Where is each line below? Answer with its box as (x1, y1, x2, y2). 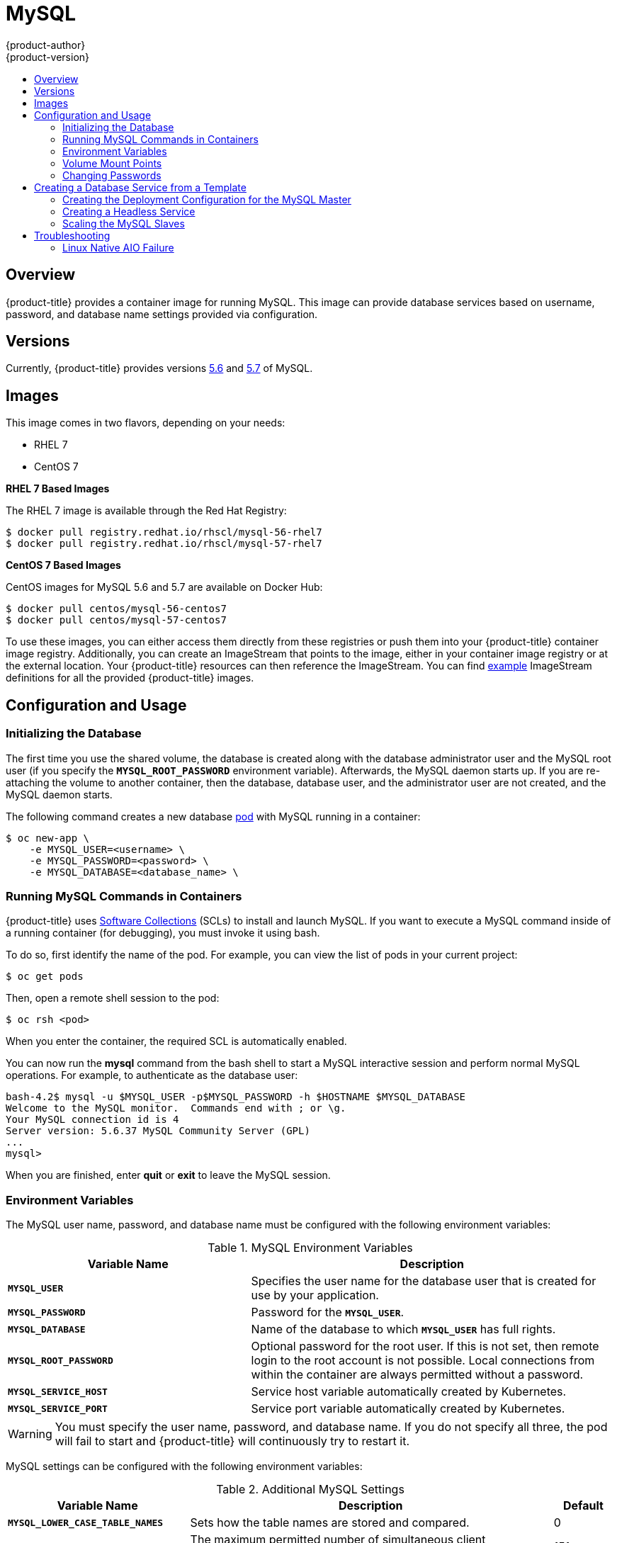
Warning (8, 1427, 52, 1441)
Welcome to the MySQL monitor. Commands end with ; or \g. (6, 1102, 346, 1114)
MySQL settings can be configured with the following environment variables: (6, 1460, 363, 1472)
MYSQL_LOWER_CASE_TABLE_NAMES (8, 1517, 164, 1528)
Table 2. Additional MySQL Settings (216, 1482, 404, 1496)
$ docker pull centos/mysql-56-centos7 (6, 603, 227, 615)
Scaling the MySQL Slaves (62, 217, 185, 230)
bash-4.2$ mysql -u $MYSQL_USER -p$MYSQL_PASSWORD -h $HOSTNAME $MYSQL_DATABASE (6, 1091, 466, 1103)
